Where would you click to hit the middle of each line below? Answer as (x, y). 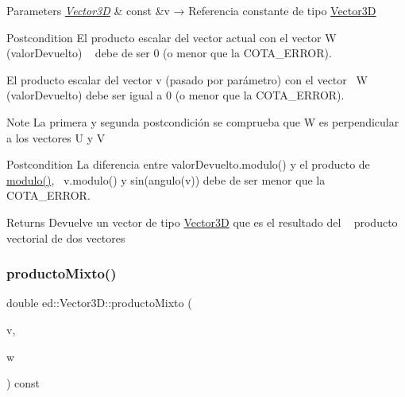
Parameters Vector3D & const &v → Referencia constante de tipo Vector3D (191, 10)
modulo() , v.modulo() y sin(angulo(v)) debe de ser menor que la (166, 179)
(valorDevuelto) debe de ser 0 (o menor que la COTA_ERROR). (169, 53)
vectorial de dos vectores (66, 237)
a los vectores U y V (56, 137)
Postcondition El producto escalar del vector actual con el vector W (172, 37)
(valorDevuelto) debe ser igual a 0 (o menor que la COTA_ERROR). (175, 95)
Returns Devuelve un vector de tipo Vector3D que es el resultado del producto (202, 222)
